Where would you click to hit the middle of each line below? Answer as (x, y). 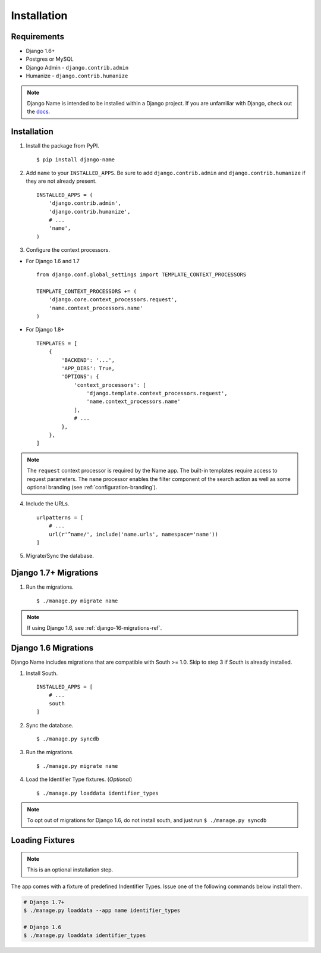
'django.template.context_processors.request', (157, 393)
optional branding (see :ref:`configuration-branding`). (92, 487)
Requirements (38, 37)
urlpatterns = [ (60, 517)
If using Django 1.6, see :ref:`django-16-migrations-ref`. (95, 628)
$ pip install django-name (76, 160)
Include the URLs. (48, 504)
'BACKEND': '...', (88, 360)
